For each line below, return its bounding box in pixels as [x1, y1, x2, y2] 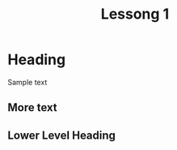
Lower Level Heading [7, 128, 116, 142]
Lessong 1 [100, 5, 170, 24]
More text [7, 101, 57, 114]
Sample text [7, 77, 48, 87]
